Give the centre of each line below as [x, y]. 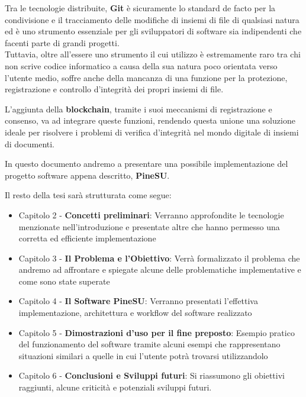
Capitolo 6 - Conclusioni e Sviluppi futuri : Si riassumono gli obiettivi [152, 375]
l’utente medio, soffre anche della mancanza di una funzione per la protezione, [146, 77]
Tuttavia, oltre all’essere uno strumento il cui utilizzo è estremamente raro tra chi [153, 54]
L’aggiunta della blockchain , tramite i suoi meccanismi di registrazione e [138, 109]
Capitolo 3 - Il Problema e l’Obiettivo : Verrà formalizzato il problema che [159, 258]
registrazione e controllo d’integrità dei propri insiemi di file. [114, 89]
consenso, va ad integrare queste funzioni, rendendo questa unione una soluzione [150, 120]
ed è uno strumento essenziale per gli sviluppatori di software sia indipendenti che [153, 31]
